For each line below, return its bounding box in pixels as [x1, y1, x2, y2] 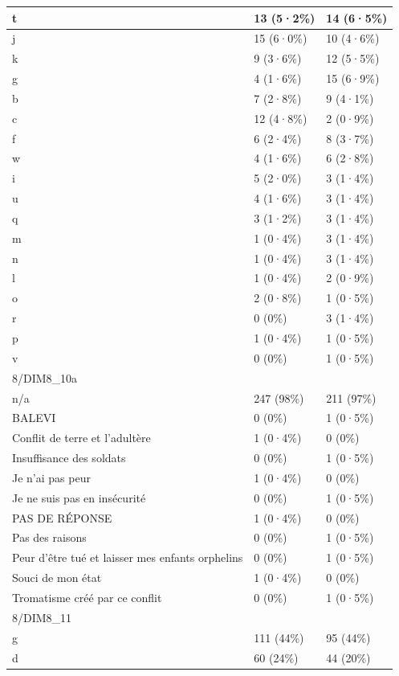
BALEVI [12, 409, 56, 426]
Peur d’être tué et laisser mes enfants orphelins [12, 549, 243, 566]
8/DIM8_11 [12, 608, 72, 625]
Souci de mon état [12, 569, 102, 586]
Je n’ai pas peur [12, 469, 91, 485]
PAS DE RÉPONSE [12, 509, 112, 526]
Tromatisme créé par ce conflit [12, 588, 162, 605]
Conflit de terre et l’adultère [12, 429, 151, 446]
